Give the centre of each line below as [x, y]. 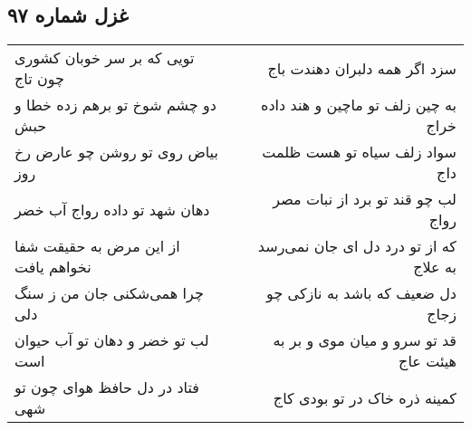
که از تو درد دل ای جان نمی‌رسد [357, 246]
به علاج [435, 267]
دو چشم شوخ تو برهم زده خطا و [115, 105]
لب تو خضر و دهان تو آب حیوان [112, 340]
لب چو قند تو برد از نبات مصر [365, 199]
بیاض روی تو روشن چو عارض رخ [116, 152]
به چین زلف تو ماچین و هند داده [359, 105]
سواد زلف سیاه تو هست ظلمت [359, 152]
